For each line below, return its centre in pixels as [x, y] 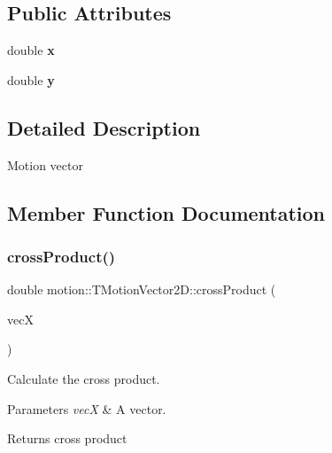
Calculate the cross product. [84, 378]
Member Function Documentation [166, 212]
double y [31, 79]
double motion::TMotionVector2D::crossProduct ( [142, 289]
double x [31, 50]
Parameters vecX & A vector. [87, 408]
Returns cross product [67, 438]
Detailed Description [104, 127]
